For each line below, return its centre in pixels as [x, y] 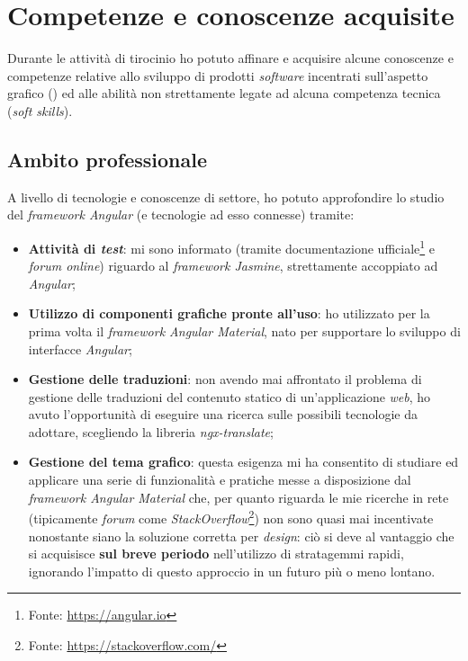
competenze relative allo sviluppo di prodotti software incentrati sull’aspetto [218, 75]
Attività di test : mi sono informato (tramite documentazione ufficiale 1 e [231, 246]
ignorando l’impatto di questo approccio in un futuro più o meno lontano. [232, 571]
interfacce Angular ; [80, 348]
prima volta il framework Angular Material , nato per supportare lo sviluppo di [244, 330]
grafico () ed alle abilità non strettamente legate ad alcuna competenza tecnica [224, 93]
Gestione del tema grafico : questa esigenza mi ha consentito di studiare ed [243, 462]
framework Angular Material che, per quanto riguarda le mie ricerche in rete [238, 497]
